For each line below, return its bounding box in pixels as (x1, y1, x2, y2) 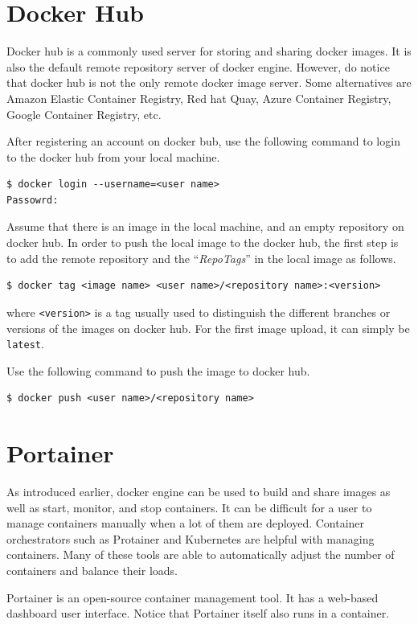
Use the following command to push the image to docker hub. (6, 362, 310, 379)
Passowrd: (6, 194, 59, 206)
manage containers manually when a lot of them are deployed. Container (6, 515, 365, 532)
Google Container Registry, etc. (6, 105, 162, 122)
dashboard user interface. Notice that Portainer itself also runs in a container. (6, 605, 390, 622)
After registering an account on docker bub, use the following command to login (6, 133, 400, 150)
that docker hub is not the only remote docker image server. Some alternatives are (6, 74, 412, 91)
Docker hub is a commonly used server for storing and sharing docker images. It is (6, 43, 412, 60)
